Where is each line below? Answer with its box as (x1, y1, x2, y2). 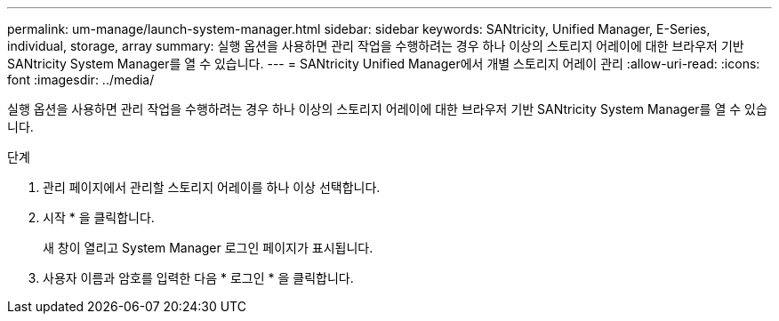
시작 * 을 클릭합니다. (43, 210, 155, 225)
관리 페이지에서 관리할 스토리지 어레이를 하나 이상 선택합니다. (43, 180, 381, 195)
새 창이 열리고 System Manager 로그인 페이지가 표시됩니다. (43, 240, 373, 255)
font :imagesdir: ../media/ (7, 72, 155, 87)
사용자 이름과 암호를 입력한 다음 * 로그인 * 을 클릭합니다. (43, 270, 354, 285)
